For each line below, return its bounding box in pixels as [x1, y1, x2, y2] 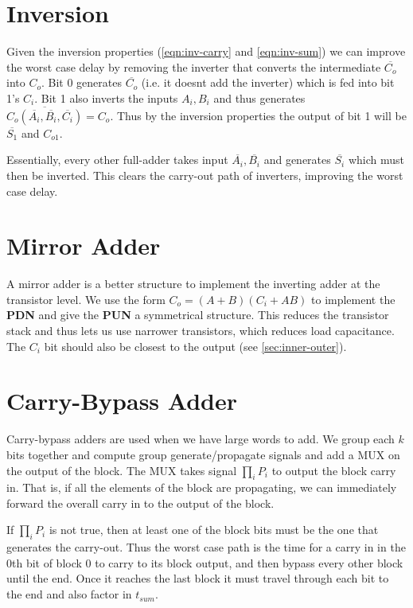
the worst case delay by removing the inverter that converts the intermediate [6, 58, 381, 75]
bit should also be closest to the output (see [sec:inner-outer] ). [44, 337, 347, 354]
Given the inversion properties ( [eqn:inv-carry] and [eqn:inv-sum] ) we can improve [6, 43, 406, 60]
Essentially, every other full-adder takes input [6, 151, 228, 168]
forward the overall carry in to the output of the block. [6, 494, 275, 511]
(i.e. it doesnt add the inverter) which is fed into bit [141, 74, 395, 91]
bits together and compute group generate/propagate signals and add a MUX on [6, 446, 400, 462]
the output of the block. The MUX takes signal [6, 462, 237, 478]
